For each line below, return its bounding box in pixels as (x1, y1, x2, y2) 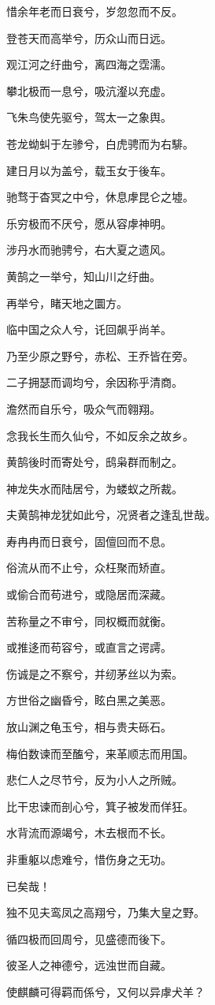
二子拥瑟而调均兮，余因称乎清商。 (6, 374, 183, 390)
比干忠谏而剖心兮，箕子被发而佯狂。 (6, 798, 194, 814)
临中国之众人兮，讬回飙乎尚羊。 (6, 321, 172, 338)
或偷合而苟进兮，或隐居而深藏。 (6, 586, 172, 603)
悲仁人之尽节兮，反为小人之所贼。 (6, 771, 183, 788)
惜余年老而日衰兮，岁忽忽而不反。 (6, 3, 183, 19)
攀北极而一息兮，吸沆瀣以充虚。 (6, 82, 172, 99)
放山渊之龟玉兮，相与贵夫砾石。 (6, 719, 172, 735)
